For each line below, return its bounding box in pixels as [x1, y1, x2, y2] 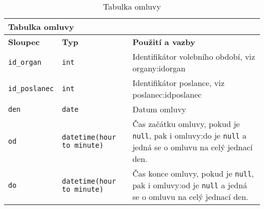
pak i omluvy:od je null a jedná [132, 179, 247, 191]
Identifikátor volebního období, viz [132, 51, 255, 62]
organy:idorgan [132, 62, 186, 74]
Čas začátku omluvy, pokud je [132, 118, 240, 130]
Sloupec [8, 36, 40, 48]
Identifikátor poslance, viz [132, 77, 225, 89]
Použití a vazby [132, 36, 195, 48]
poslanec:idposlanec [132, 89, 202, 100]
